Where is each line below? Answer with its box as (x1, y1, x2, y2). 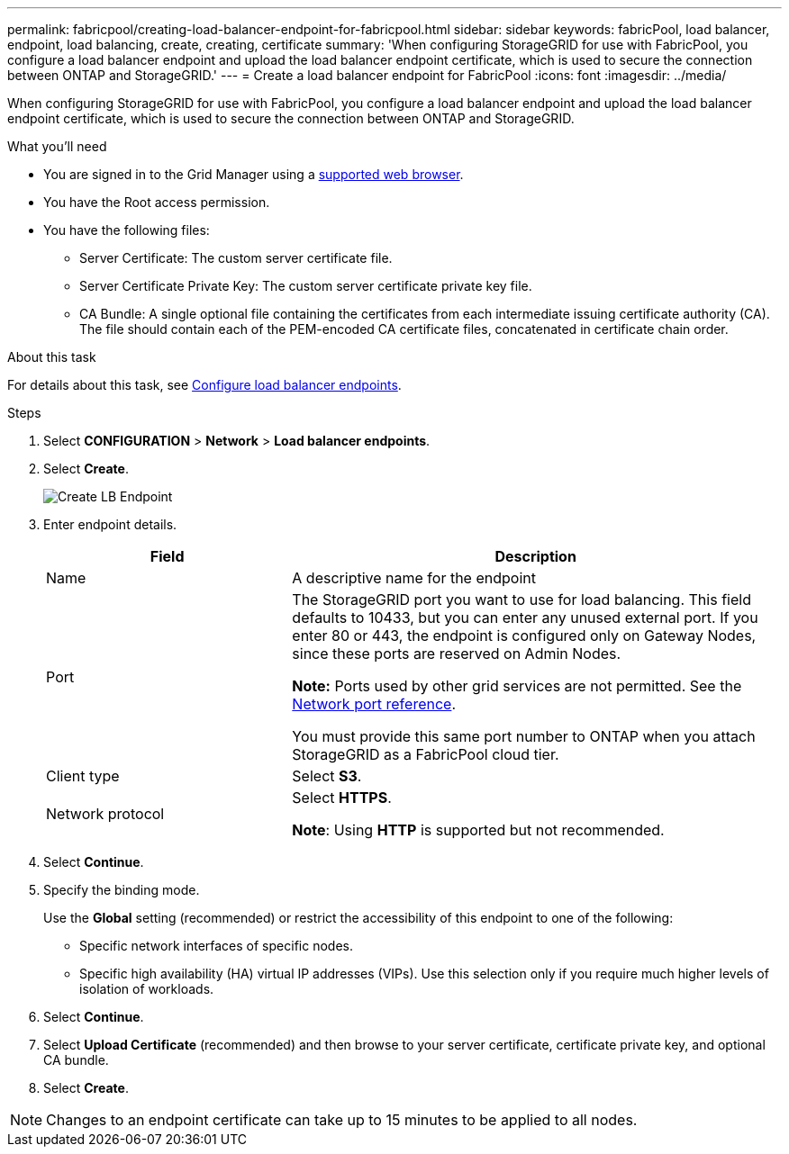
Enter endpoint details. (43, 517, 177, 532)
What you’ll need (7, 139, 107, 154)
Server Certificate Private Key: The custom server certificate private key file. (79, 278, 532, 293)
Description (494, 547, 576, 565)
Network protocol (46, 805, 165, 823)
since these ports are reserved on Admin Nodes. (292, 645, 621, 663)
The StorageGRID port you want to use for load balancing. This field (292, 591, 751, 609)
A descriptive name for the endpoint (292, 569, 536, 587)
